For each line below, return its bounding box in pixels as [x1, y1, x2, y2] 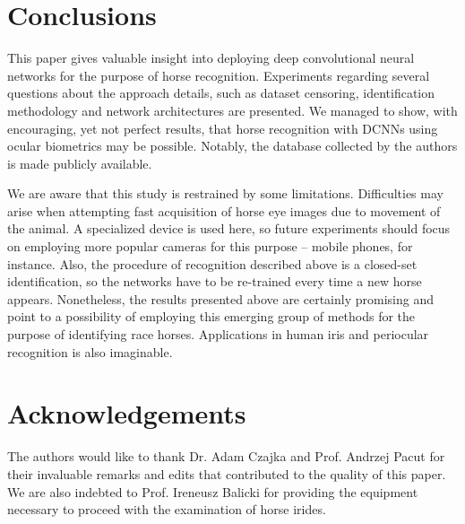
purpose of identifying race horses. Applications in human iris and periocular [7, 325, 429, 344]
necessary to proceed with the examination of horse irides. [7, 500, 326, 519]
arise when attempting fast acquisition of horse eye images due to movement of [7, 201, 441, 220]
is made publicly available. [7, 153, 152, 172]
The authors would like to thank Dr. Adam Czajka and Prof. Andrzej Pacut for [7, 447, 445, 466]
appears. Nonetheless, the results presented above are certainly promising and [7, 289, 434, 308]
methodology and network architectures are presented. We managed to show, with [7, 100, 458, 119]
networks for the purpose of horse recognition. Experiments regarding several [7, 65, 430, 84]
